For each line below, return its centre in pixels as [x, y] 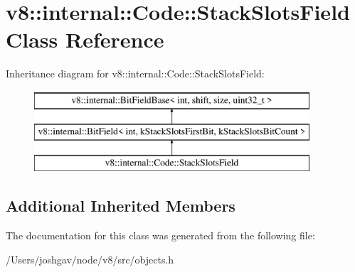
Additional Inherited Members [121, 206]
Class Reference [85, 39]
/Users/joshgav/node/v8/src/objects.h [90, 259]
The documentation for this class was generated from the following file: [160, 235]
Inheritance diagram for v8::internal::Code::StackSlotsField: [135, 74]
